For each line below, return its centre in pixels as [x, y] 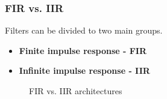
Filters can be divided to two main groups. [84, 30]
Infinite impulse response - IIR [84, 70]
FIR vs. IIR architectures [76, 91]
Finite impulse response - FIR [83, 50]
